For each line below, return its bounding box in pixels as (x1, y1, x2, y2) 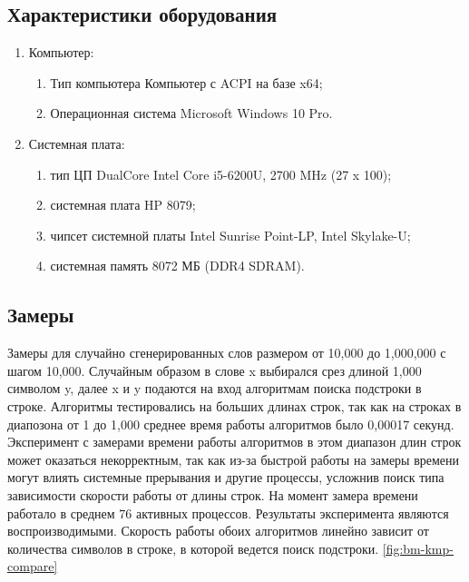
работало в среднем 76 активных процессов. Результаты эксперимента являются (7, 503, 449, 522)
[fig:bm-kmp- (382, 538, 454, 557)
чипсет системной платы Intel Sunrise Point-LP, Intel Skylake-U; (50, 225, 411, 244)
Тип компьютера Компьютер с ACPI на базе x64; (50, 73, 323, 92)
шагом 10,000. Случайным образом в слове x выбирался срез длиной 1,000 (7, 360, 422, 380)
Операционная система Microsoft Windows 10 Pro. (50, 104, 333, 123)
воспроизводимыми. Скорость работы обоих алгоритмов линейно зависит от (7, 521, 429, 540)
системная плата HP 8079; (50, 195, 196, 214)
